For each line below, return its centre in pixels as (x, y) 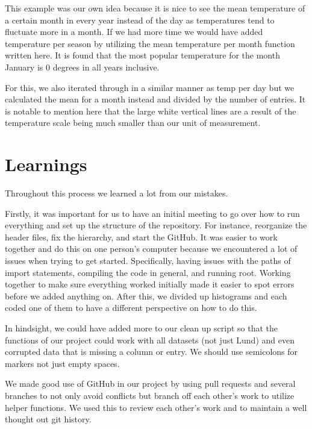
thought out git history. (48, 419)
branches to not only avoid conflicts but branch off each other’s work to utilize (150, 395)
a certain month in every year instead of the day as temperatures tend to (140, 20)
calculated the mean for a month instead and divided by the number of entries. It (155, 99)
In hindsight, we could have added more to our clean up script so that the (142, 328)
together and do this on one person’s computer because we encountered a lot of (151, 249)
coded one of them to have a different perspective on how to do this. (131, 308)
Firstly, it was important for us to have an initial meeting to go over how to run (152, 213)
